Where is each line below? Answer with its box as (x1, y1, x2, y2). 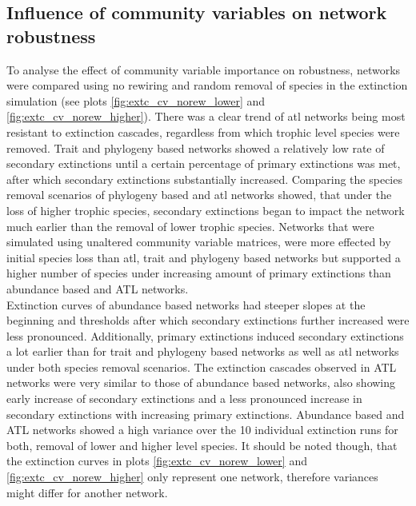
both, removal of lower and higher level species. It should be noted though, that (6, 436, 398, 453)
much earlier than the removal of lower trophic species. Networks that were (6, 217, 374, 234)
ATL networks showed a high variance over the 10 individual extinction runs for (6, 421, 398, 438)
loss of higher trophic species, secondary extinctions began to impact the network (6, 201, 405, 218)
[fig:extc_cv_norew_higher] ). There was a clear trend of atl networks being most (6, 108, 406, 125)
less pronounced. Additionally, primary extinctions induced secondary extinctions (6, 327, 404, 344)
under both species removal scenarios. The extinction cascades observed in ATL (6, 358, 397, 375)
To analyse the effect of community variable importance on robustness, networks (6, 61, 401, 78)
